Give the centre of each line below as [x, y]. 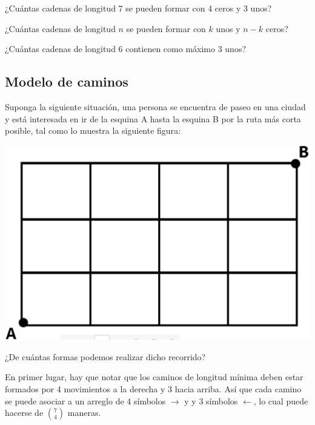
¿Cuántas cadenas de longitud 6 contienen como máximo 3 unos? [126, 49]
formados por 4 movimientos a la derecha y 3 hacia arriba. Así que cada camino [153, 388]
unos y [228, 28]
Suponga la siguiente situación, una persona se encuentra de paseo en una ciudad [155, 106]
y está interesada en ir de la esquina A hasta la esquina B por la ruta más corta [153, 118]
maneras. [84, 413]
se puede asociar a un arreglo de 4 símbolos [85, 400]
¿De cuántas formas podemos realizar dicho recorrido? [105, 356]
